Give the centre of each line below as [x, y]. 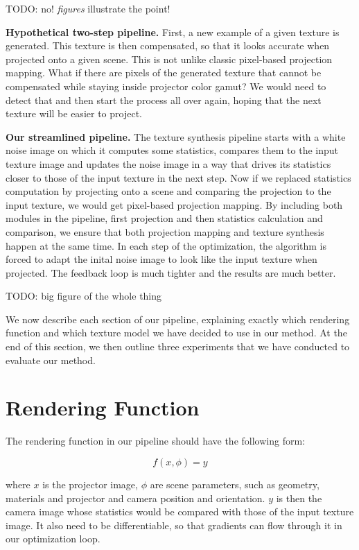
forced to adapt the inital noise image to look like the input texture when [161, 259]
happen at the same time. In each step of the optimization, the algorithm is [166, 245]
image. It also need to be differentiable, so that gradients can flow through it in [174, 525]
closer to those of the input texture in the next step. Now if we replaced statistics [178, 177]
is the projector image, [90, 484]
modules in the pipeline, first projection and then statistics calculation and [164, 218]
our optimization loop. [53, 539]
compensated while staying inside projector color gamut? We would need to [166, 86]
